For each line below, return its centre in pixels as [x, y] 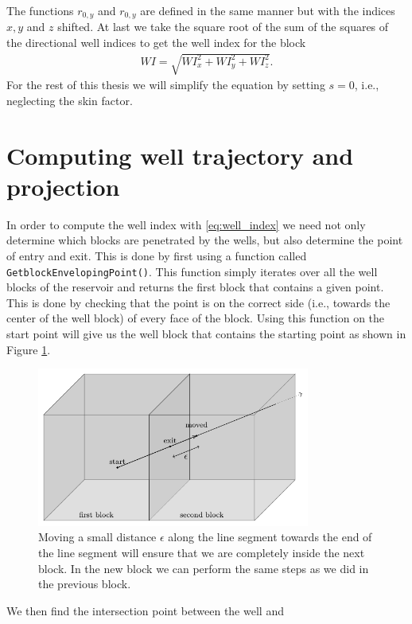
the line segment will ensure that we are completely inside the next [202, 552]
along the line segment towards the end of [270, 537]
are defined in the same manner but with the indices [268, 10]
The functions [40, 10]
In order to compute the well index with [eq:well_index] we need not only [186, 224]
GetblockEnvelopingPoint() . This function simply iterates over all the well [192, 271]
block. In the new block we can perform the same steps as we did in [204, 568]
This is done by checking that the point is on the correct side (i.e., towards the [198, 302]
